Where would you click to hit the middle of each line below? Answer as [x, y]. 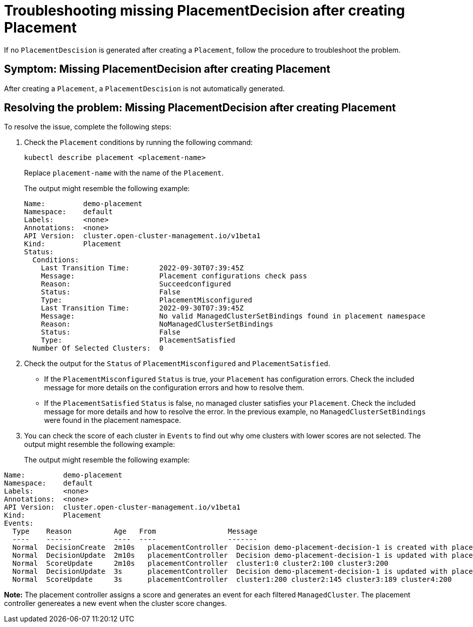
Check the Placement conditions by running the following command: [139, 142]
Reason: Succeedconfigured [136, 284]
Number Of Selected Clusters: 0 [98, 348]
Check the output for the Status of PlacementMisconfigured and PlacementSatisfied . [177, 364]
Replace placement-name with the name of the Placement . [124, 173]
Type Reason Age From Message [135, 531]
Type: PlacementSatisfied [138, 340]
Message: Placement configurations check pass [174, 276]
